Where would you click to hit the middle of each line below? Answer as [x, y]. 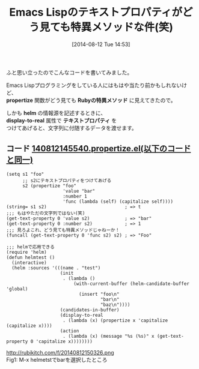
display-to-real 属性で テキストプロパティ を [62, 120]
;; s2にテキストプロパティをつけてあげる [67, 181]
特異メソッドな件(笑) [121, 27]
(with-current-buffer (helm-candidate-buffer [131, 283]
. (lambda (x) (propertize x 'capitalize [115, 320]
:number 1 [75, 196]
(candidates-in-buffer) [90, 310]
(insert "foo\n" [99, 294]
